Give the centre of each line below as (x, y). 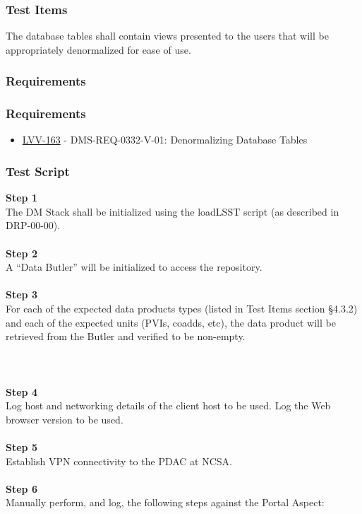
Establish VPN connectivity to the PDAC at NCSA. (119, 461)
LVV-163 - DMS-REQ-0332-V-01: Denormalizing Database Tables (165, 140)
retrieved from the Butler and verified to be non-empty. (126, 336)
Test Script (38, 171)
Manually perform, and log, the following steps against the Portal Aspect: (165, 502)
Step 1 (22, 198)
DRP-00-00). (33, 225)
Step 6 (22, 488)
